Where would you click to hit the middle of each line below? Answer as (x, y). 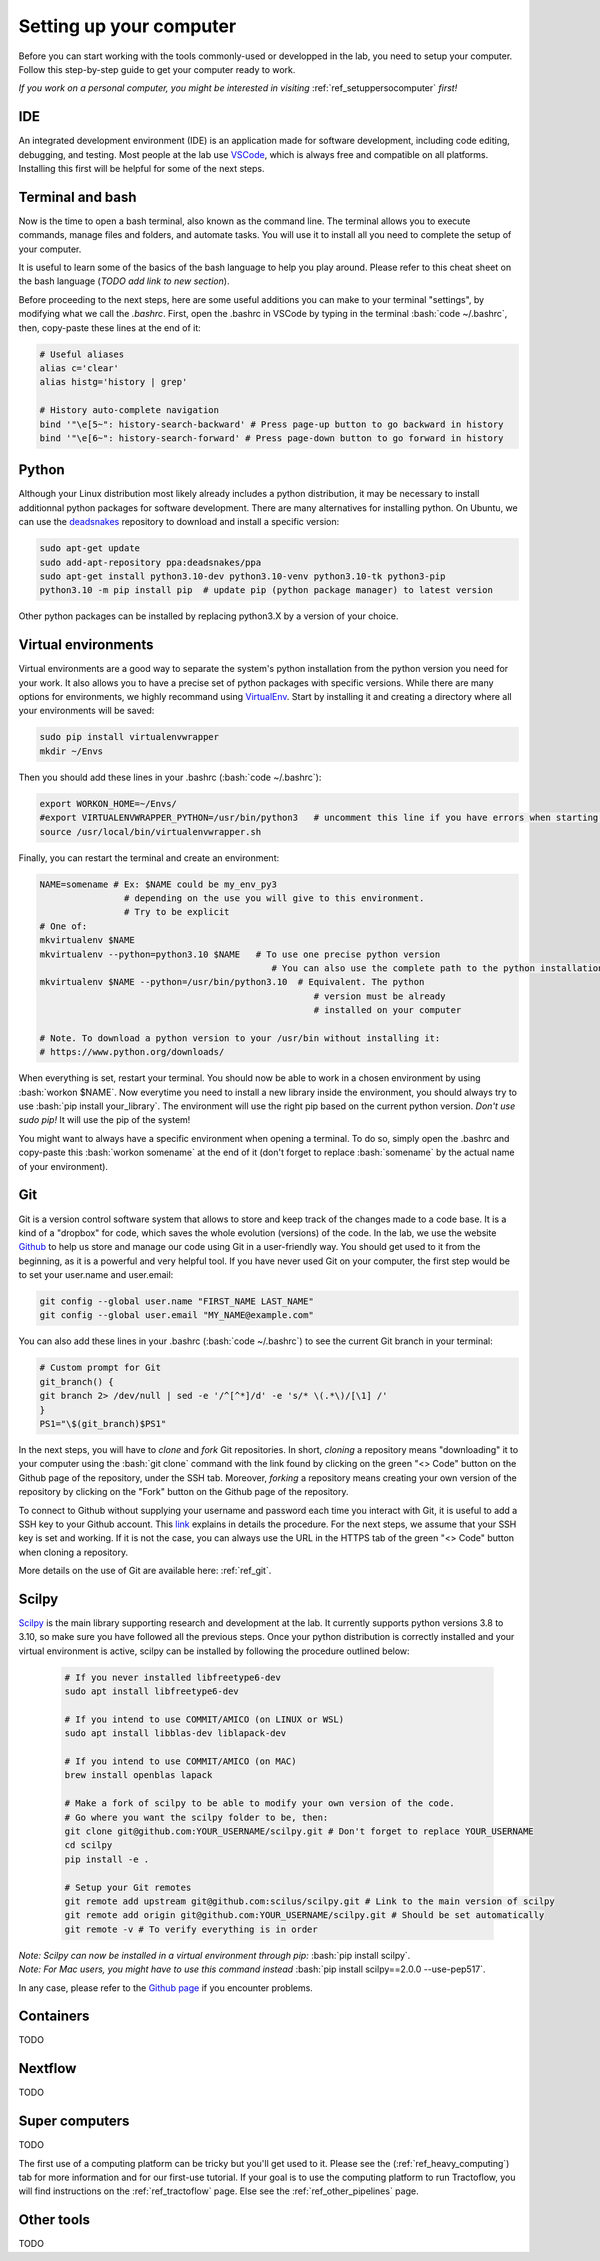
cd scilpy (88, 1845)
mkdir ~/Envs (71, 751)
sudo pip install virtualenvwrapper (129, 737)
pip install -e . (107, 1859)
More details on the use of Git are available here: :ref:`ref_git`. (145, 1571)
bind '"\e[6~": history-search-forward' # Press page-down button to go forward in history (271, 438)
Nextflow (47, 2068)
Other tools (54, 2220)
